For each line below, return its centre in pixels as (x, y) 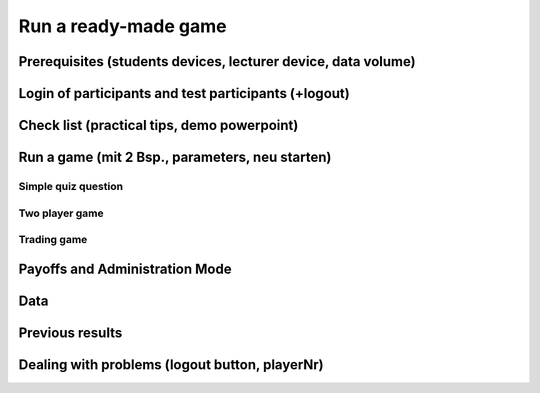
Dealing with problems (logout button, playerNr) (171, 364)
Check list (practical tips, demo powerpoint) (158, 125)
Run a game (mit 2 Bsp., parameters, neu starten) (175, 157)
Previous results (70, 332)
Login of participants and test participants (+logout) (184, 93)
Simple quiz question (71, 186)
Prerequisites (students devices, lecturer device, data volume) (217, 61)
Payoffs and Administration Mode (125, 268)
